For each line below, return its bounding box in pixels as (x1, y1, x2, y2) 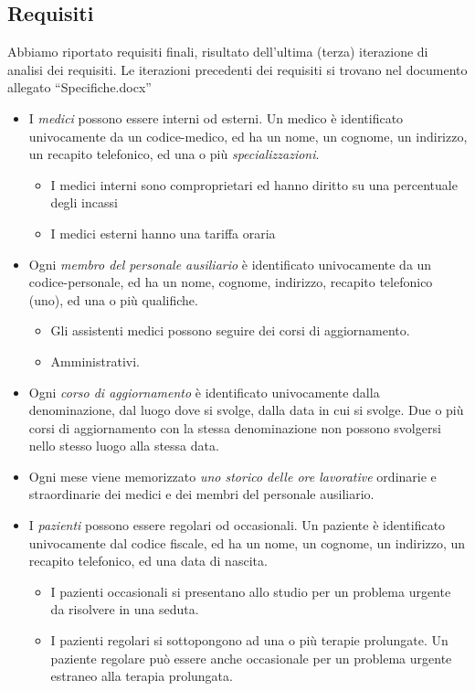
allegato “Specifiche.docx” (7, 78, 152, 97)
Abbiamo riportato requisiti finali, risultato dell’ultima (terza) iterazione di (7, 42, 428, 61)
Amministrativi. (50, 351, 140, 370)
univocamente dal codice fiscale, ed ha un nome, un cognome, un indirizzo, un (28, 533, 466, 552)
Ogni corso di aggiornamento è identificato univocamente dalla (28, 382, 380, 401)
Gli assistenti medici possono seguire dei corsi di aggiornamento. (50, 321, 410, 340)
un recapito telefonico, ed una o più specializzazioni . (28, 144, 320, 164)
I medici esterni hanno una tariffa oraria (50, 223, 276, 242)
